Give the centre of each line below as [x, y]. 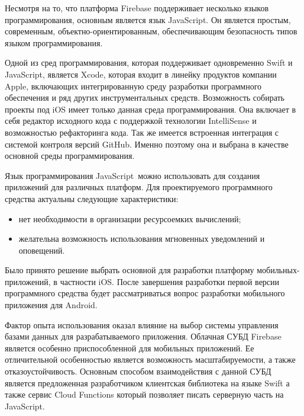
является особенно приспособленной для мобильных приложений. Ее [130, 348]
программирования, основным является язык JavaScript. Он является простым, [148, 19]
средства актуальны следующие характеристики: [92, 198]
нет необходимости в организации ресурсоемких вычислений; [130, 218]
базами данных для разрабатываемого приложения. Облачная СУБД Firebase [143, 336]
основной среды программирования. [70, 156]
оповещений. [42, 250]
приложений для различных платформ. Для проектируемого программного [139, 187]
